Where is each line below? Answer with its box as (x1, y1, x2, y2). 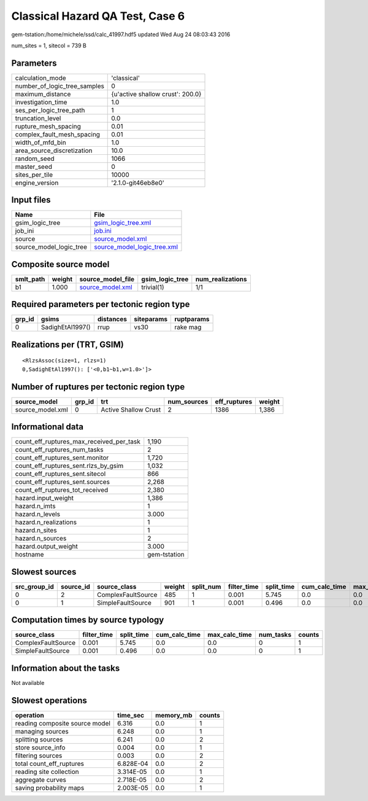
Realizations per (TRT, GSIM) (11, 339, 124, 350)
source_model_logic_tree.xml (94, 243, 178, 251)
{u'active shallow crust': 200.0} (111, 90, 202, 98)
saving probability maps (15, 783, 85, 792)
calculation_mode (15, 74, 67, 82)
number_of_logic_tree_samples (15, 82, 104, 90)
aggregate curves (15, 775, 67, 784)
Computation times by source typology (11, 615, 164, 625)
